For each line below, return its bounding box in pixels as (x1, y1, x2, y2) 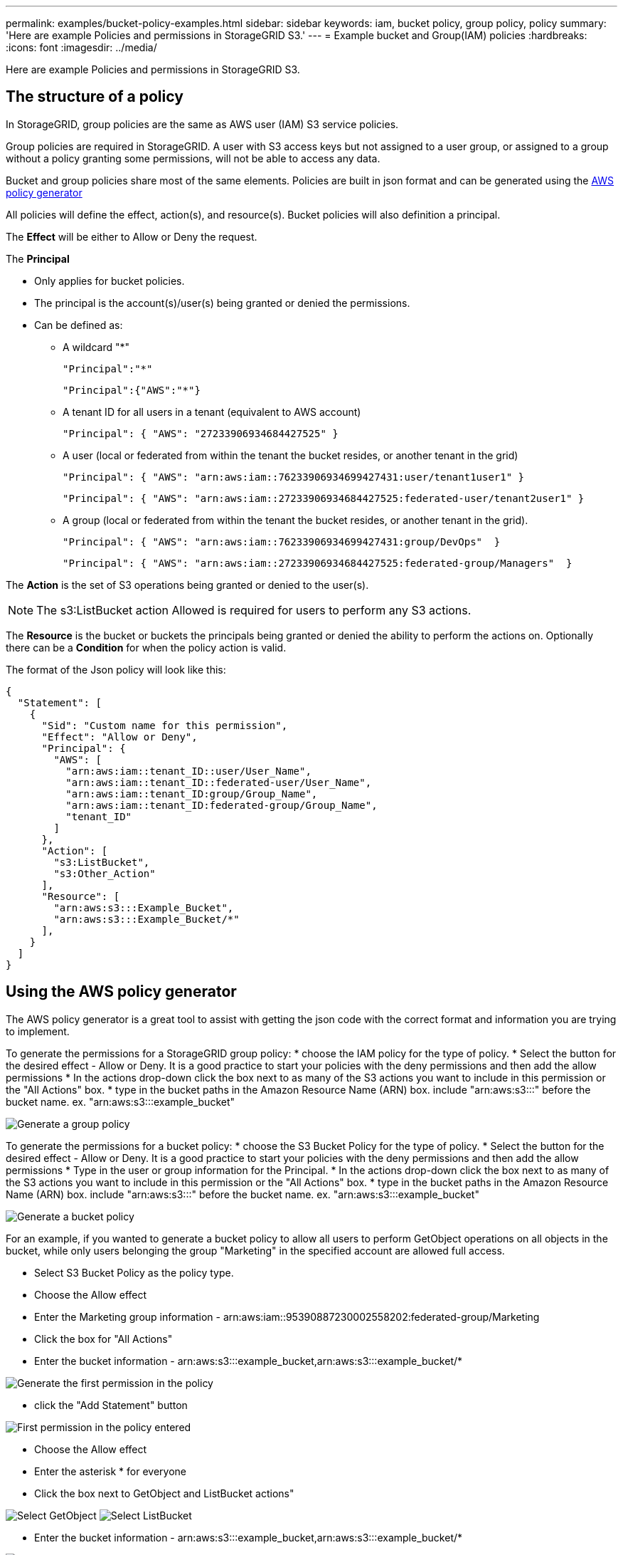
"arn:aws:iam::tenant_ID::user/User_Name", (65, 765, 311, 777)
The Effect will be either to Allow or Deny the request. (6, 230, 257, 243)
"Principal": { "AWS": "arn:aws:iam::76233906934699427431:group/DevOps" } (63, 535, 501, 548)
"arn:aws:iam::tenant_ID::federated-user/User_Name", (65, 776, 372, 788)
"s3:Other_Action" (53, 867, 156, 879)
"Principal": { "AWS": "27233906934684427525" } (63, 427, 339, 439)
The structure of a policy (6, 88, 183, 106)
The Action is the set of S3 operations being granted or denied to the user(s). (6, 578, 369, 591)
